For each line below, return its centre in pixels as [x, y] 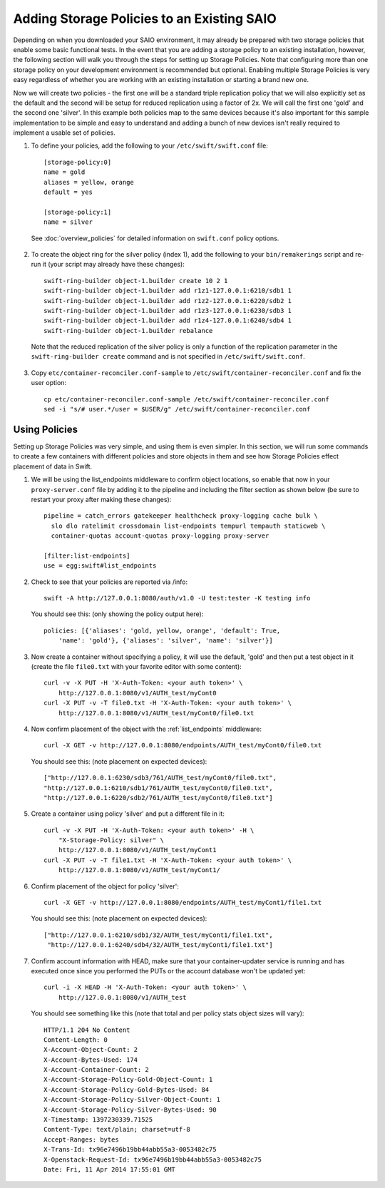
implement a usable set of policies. [64, 133]
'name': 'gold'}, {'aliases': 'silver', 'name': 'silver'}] [166, 641]
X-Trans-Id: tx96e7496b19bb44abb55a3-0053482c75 [130, 1149]
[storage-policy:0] [78, 162]
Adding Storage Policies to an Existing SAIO [145, 19]
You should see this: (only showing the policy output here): [117, 614]
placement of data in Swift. [53, 466]
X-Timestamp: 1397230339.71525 [98, 1120]
